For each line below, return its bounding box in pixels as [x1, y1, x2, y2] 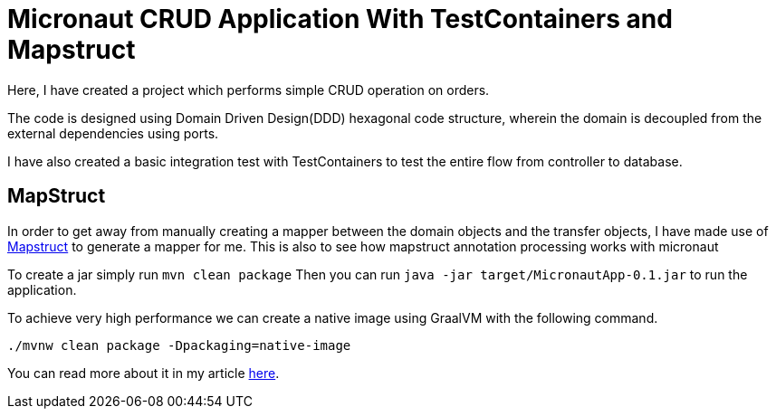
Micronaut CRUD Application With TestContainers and [7, 4, 673, 34]
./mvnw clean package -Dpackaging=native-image [7, 337, 351, 353]
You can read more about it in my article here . [7, 364, 280, 381]
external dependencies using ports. [7, 125, 219, 141]
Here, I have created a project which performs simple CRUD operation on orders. [7, 81, 490, 98]
